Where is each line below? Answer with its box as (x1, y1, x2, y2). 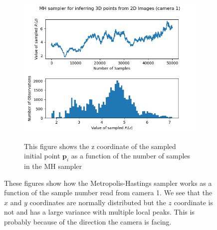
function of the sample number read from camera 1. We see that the (4, 187, 213, 198)
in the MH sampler (24, 160, 82, 171)
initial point (24, 151, 60, 161)
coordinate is (174, 197, 213, 207)
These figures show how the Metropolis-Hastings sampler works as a (4, 177, 212, 188)
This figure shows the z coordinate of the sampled (24, 141, 176, 151)
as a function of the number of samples (71, 151, 191, 161)
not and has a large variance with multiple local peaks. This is (4, 207, 195, 217)
